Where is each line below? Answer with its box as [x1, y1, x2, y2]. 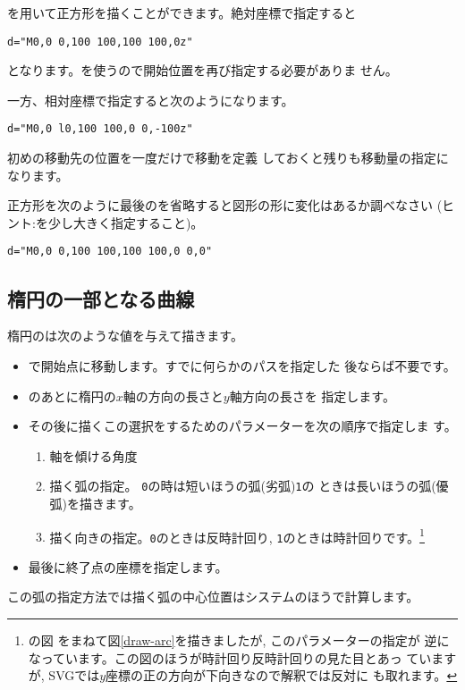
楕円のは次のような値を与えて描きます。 [7, 326, 243, 345]
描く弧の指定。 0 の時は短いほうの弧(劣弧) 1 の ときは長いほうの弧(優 [49, 476, 449, 495]
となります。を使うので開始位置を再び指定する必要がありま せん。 [7, 61, 398, 80]
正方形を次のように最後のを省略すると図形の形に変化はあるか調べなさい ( [7, 196, 443, 215]
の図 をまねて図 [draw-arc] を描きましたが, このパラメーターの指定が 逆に [28, 631, 450, 650]
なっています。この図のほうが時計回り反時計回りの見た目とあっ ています [28, 648, 457, 667]
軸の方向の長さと [123, 386, 224, 405]
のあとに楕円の [28, 386, 116, 405]
